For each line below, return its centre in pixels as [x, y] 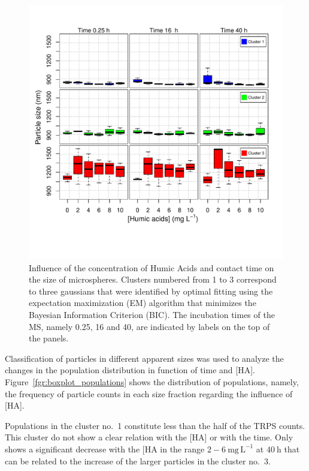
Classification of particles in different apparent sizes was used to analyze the [144, 358]
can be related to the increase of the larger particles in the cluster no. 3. [138, 460]
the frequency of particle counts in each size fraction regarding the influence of [149, 393]
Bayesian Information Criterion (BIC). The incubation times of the [152, 314]
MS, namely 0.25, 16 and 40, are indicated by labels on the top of [149, 326]
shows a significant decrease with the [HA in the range [105, 448]
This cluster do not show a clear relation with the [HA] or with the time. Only [149, 437]
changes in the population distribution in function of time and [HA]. [130, 370]
